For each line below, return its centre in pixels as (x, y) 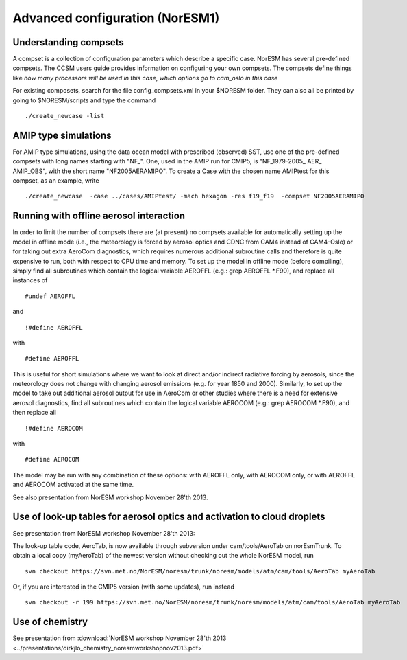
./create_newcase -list (65, 116)
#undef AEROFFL (50, 296)
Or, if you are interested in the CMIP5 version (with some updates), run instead (123, 587)
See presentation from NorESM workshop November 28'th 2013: (104, 533)
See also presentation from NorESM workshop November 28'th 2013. (110, 497)
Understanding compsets (69, 42)
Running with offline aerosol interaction (99, 216)
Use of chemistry (50, 622)
